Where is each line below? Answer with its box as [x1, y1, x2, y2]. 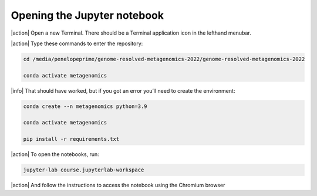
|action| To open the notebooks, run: [11, 151, 99, 158]
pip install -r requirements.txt [23, 136, 120, 143]
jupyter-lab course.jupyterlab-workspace [23, 167, 144, 173]
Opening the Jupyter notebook [11, 9, 164, 22]
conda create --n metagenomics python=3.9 [23, 103, 147, 110]
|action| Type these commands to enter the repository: [11, 40, 143, 47]
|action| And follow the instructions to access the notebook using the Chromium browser [11, 182, 225, 189]
